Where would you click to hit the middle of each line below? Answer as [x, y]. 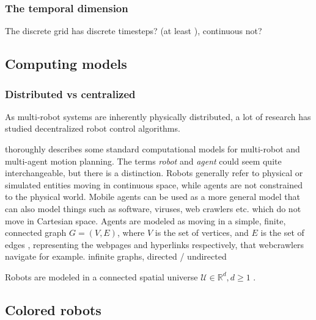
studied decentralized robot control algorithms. [93, 128]
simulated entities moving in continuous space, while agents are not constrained [154, 184]
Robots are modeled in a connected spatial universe [101, 276]
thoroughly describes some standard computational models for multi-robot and [152, 149]
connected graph [36, 233]
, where [131, 233]
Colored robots [53, 309]
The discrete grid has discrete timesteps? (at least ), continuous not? [134, 31]
